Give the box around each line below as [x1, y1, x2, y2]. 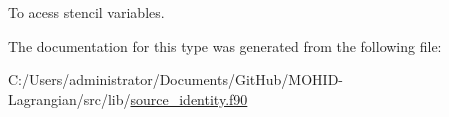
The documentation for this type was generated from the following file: [8, 35, 442, 56]
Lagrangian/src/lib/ [8, 88, 131, 109]
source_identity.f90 [130, 88, 248, 109]
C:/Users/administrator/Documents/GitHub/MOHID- [8, 69, 343, 90]
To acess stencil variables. [8, 2, 165, 22]
